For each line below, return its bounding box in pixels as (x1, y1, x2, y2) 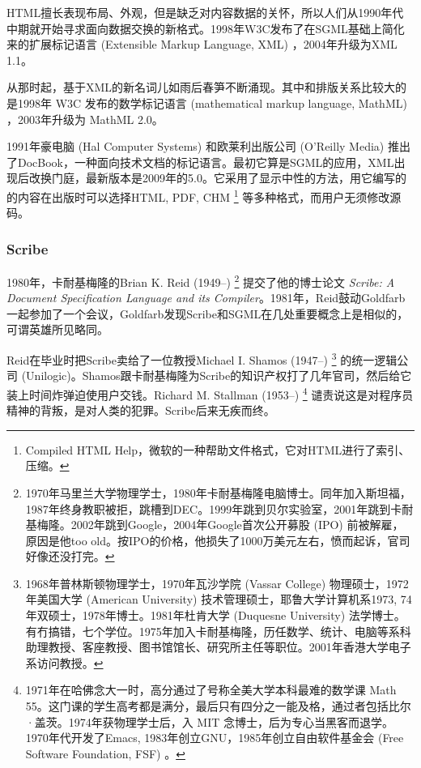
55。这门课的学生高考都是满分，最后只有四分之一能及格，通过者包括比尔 (25, 698, 411, 715)
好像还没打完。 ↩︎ (25, 548, 115, 565)
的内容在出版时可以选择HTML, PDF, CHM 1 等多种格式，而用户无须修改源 (6, 186, 402, 205)
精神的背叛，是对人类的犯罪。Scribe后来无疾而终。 (6, 402, 275, 419)
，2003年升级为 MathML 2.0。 (6, 110, 164, 127)
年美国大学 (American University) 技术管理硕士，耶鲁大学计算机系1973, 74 (25, 591, 412, 608)
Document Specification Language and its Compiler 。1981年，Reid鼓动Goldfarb (6, 289, 406, 306)
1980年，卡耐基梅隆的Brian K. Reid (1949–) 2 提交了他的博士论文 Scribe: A (6, 271, 395, 290)
